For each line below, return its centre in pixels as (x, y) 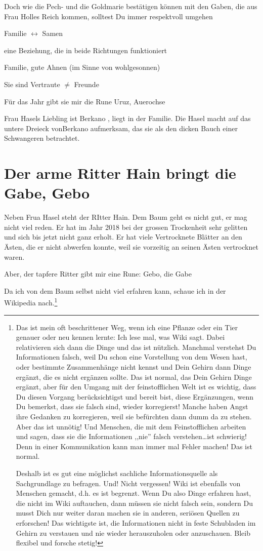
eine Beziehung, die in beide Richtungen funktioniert (86, 50)
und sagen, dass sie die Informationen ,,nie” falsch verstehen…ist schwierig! (131, 436)
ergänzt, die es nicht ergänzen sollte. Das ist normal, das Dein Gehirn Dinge (134, 377)
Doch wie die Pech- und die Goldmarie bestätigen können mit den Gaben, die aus (131, 6)
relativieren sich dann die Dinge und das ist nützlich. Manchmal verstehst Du (136, 347)
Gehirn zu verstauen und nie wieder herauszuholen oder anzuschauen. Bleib (133, 533)
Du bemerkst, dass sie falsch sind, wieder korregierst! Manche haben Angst (132, 406)
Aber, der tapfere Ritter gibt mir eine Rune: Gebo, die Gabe (98, 274)
